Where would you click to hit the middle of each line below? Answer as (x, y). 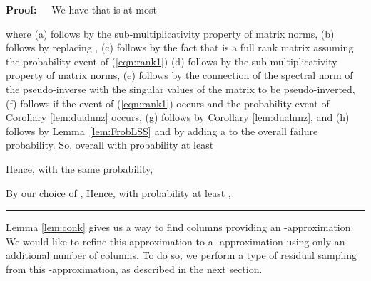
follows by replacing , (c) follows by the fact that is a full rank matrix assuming (180, 47)
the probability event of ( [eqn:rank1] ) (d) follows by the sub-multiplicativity (172, 61)
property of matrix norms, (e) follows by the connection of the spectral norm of (179, 75)
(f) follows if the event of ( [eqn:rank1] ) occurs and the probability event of (168, 103)
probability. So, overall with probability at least (110, 145)
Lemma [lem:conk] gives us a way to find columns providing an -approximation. (180, 227)
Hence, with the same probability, (80, 168)
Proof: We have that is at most (81, 9)
